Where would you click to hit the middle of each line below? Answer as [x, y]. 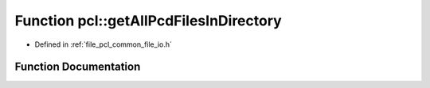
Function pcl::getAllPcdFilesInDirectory [148, 21]
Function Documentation [78, 67]
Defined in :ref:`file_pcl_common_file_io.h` [104, 44]
